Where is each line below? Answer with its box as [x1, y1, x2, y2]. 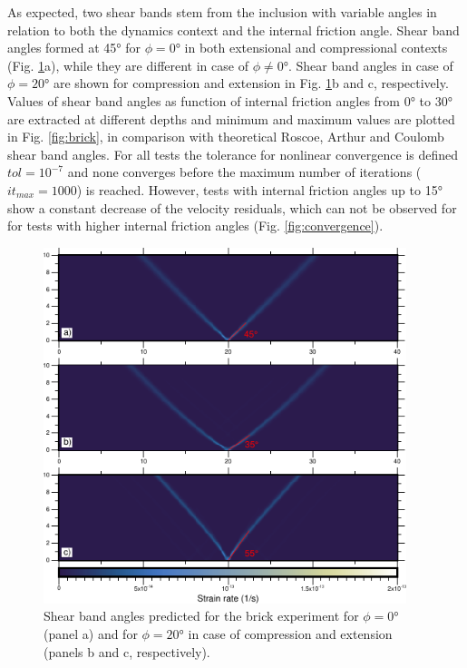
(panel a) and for [44, 624, 138, 643]
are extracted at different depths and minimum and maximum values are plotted [7, 109, 455, 128]
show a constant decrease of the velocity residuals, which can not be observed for [7, 198, 457, 217]
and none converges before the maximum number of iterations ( [67, 162, 422, 182]
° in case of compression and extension [179, 624, 393, 643]
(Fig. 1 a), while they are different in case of [7, 55, 248, 74]
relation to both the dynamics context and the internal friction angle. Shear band [7, 20, 460, 39]
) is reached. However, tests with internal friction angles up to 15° [76, 180, 443, 199]
